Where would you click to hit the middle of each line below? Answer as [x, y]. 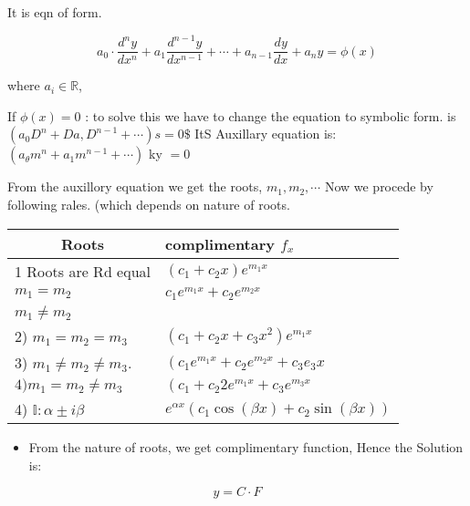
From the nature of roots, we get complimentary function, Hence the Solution [246, 447]
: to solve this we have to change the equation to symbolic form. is [271, 115]
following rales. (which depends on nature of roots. [149, 204]
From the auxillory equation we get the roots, [135, 186]
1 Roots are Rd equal [83, 271]
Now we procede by [379, 186]
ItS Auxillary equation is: [266, 134]
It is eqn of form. [55, 12]
